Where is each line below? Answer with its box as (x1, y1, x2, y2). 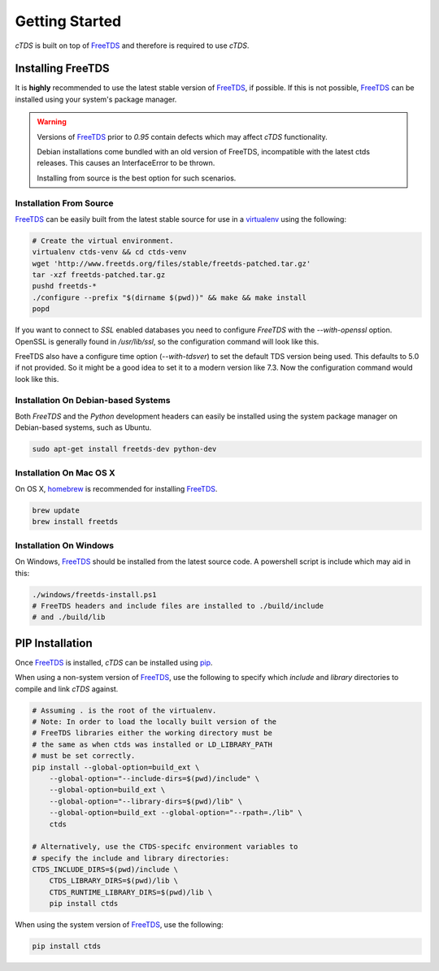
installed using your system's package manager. (15, 94, 177, 104)
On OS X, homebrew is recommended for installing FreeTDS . (15, 484, 218, 494)
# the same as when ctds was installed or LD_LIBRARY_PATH (32, 739, 272, 749)
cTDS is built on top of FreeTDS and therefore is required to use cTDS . (15, 41, 250, 50)
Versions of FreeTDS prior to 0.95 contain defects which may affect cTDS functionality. (37, 132, 328, 141)
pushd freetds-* (32, 281, 98, 291)
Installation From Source (15, 197, 114, 209)
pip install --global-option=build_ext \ (32, 762, 200, 772)
